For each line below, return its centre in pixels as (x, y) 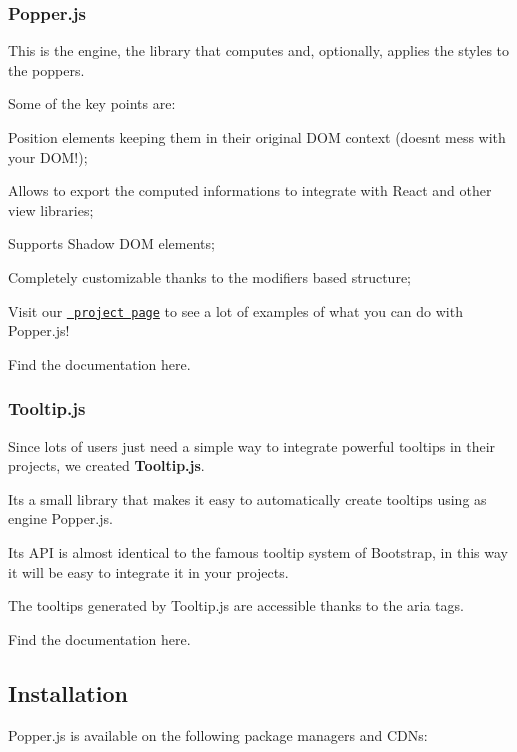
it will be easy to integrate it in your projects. (148, 571)
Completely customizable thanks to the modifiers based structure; (209, 276)
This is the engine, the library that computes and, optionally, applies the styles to (259, 50)
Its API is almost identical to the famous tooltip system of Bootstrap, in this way (258, 552)
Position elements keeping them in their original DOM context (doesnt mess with (257, 137)
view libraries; (51, 209)
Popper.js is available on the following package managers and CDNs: (218, 734)
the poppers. (46, 69)
